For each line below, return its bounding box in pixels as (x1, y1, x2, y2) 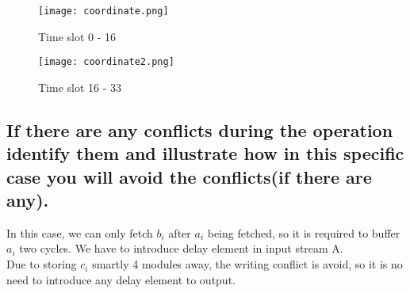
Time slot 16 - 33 (38, 78, 122, 95)
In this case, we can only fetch (6, 224, 153, 241)
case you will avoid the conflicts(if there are (6, 164, 372, 188)
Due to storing (6, 256, 77, 272)
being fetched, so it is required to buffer (207, 224, 400, 241)
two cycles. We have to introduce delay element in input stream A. (19, 240, 343, 257)
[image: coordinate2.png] (38, 56, 174, 68)
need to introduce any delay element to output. (6, 271, 236, 287)
